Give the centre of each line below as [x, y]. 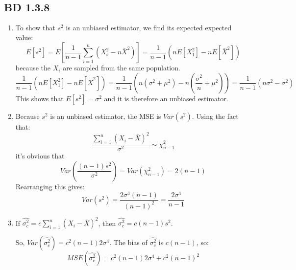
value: [24, 37]
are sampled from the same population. [122, 68]
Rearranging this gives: [50, 186]
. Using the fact [215, 116]
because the [33, 68]
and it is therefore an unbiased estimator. [166, 98]
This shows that [39, 98]
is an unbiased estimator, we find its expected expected [149, 28]
